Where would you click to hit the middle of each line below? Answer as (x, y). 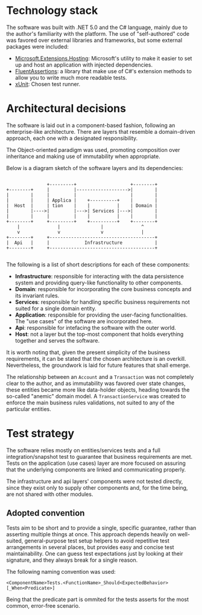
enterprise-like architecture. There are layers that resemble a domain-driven (101, 131)
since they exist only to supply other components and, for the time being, (97, 487)
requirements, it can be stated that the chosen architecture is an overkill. (96, 358)
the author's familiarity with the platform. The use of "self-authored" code (98, 33)
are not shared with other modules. (50, 494)
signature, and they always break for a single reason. (72, 560)
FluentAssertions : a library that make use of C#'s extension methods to (103, 71)
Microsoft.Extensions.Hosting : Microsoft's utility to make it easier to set (103, 58)
